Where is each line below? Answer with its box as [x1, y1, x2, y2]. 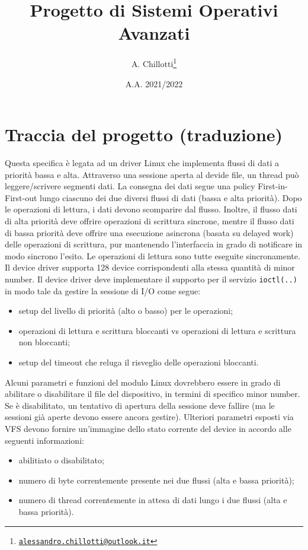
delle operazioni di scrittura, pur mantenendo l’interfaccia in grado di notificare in [5, 238, 303, 250]
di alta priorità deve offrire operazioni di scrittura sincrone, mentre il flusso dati [5, 215, 294, 227]
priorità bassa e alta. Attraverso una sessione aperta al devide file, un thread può [5, 168, 299, 180]
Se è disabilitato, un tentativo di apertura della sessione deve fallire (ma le [5, 399, 275, 411]
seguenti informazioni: [5, 434, 84, 446]
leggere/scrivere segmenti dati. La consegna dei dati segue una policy [5, 180, 255, 192]
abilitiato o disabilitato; [18, 454, 104, 466]
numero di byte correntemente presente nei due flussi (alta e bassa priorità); [18, 473, 294, 486]
